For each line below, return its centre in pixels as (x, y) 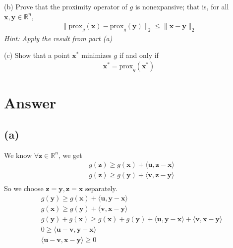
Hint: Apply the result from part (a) (58, 38)
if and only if (139, 55)
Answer (30, 103)
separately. (101, 188)
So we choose (24, 188)
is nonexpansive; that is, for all (182, 6)
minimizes (96, 55)
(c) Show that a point (37, 55)
